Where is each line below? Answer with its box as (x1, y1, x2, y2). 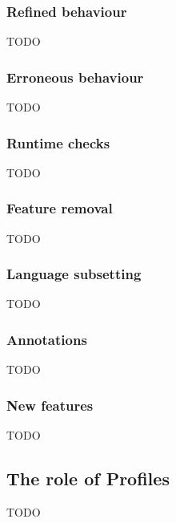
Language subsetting (6, 264, 142, 284)
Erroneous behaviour (6, 67, 144, 87)
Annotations (6, 329, 87, 349)
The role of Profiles (6, 466, 170, 491)
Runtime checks (6, 132, 110, 152)
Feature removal (6, 198, 113, 218)
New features (6, 395, 94, 415)
